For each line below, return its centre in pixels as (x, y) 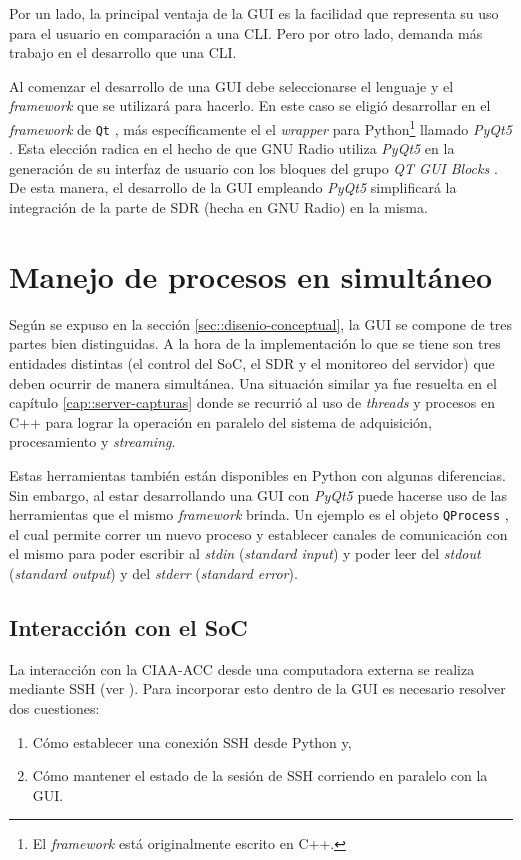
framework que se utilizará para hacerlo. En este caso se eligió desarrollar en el (250, 105)
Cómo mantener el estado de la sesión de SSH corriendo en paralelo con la (260, 775)
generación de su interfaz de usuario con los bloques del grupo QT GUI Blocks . (253, 167)
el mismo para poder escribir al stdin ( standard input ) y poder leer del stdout (245, 553)
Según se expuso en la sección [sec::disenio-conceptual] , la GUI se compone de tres (261, 323)
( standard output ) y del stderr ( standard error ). (153, 572)
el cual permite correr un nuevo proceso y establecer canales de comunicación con (258, 533)
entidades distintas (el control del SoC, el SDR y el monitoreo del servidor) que (252, 362)
